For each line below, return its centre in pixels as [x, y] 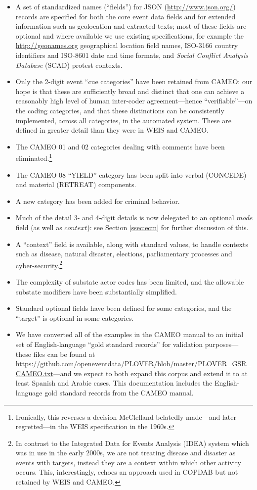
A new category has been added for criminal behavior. [98, 201]
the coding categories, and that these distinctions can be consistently [120, 110]
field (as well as [39, 227]
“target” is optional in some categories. [75, 318]
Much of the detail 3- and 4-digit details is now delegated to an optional [125, 218]
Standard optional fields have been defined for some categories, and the [124, 308]
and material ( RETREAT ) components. [76, 184]
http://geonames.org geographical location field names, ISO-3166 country [127, 45]
